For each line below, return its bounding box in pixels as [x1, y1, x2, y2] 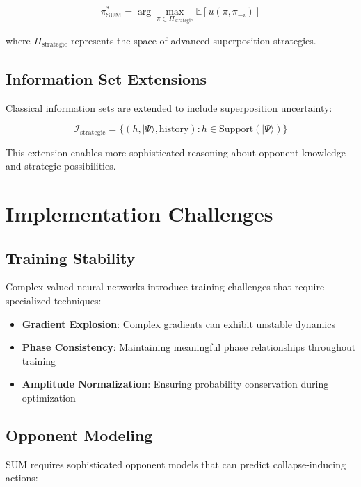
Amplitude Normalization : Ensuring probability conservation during [22, 377, 329, 391]
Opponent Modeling [6, 424, 153, 445]
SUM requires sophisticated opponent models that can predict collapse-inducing [6, 456, 346, 471]
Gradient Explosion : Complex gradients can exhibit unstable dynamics [22, 316, 335, 331]
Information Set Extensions [6, 67, 207, 89]
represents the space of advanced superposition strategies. [71, 33, 316, 47]
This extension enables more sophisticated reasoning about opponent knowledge [6, 145, 346, 159]
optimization [22, 390, 76, 404]
